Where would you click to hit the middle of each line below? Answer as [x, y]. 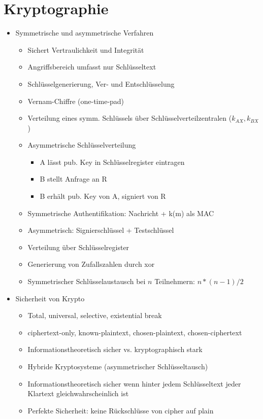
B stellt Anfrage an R [73, 179]
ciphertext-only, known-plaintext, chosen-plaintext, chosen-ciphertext [135, 332]
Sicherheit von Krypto [50, 298]
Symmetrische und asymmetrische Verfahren [85, 33]
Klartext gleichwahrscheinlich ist [78, 393]
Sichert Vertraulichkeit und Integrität [86, 49]
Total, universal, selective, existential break [95, 315]
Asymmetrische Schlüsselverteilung [82, 145]
